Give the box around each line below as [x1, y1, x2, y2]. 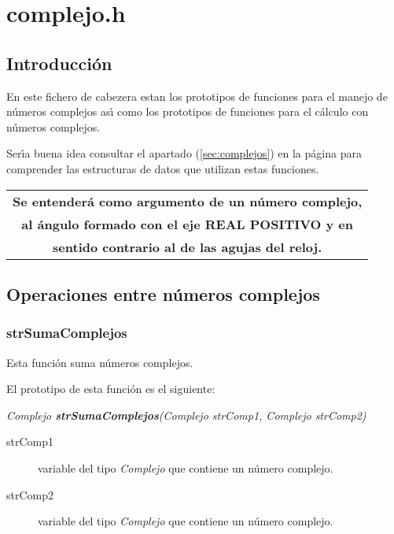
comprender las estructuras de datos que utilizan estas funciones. [6, 160, 319, 176]
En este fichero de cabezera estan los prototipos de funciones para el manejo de [6, 87, 388, 104]
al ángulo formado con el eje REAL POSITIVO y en [21, 214, 353, 233]
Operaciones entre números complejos [6, 281, 320, 306]
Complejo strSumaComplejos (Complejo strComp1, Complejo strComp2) [6, 406, 366, 423]
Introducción [6, 50, 112, 75]
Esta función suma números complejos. [6, 354, 193, 370]
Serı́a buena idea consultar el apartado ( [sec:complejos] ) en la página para [6, 145, 362, 161]
